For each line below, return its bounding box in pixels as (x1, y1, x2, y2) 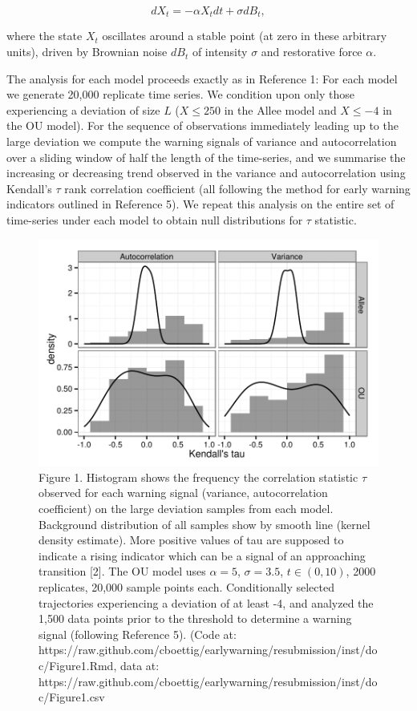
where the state (6, 27, 83, 44)
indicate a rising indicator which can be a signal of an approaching (38, 547, 366, 564)
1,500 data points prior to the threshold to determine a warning (38, 610, 352, 627)
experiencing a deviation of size (6, 101, 160, 118)
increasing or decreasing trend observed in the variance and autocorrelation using (6, 164, 406, 181)
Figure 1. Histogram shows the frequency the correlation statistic (38, 468, 358, 485)
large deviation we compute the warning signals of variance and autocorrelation (6, 133, 397, 150)
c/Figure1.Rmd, (38, 656, 117, 673)
